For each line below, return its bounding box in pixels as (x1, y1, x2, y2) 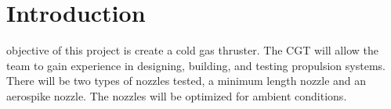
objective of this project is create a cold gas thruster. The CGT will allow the (6, 42, 378, 58)
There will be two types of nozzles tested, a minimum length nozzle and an (6, 72, 367, 89)
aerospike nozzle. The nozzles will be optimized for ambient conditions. (6, 87, 347, 104)
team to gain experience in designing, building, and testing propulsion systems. (6, 57, 386, 73)
